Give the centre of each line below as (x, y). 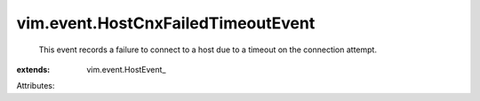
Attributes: (36, 86)
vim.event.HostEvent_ (126, 69)
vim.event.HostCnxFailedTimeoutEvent (166, 23)
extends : (33, 69)
